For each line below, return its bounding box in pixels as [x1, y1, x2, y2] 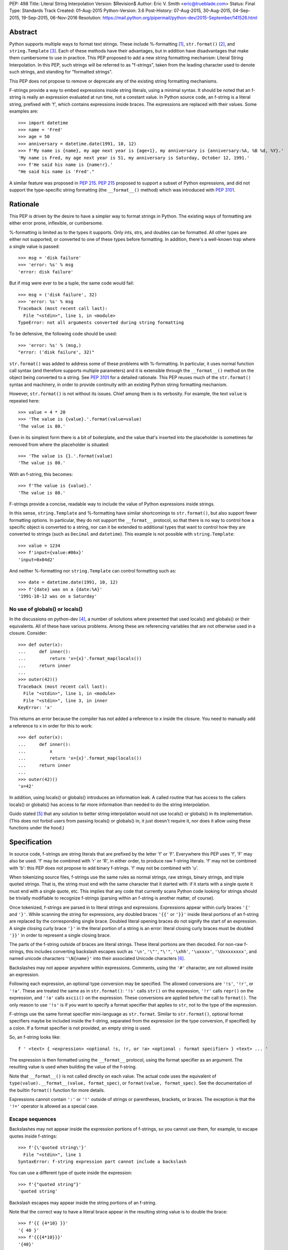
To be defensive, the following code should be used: [9, 330, 117, 337]
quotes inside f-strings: [9, 1133, 57, 1139]
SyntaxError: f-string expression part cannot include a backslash [18, 1159, 187, 1164]
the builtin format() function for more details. [9, 1087, 105, 1093]
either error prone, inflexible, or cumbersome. [9, 220, 103, 226]
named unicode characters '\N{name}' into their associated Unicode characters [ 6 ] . [9, 955, 185, 961]
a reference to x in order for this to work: [9, 722, 93, 728]
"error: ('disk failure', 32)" [18, 349, 95, 355]
